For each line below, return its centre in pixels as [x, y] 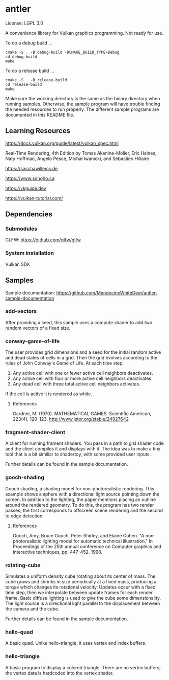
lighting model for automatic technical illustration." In [98, 541]
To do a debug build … [29, 43]
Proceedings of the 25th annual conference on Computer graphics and [87, 546]
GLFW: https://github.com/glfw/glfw [43, 240]
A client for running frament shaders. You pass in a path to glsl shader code [84, 443]
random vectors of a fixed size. [38, 328]
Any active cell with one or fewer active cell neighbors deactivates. [83, 373]
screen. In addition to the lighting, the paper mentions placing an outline [81, 500]
